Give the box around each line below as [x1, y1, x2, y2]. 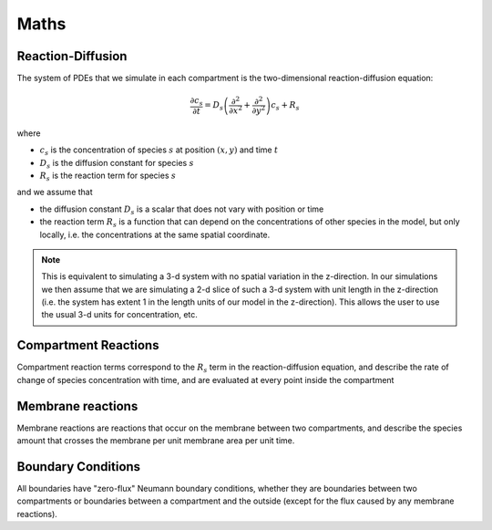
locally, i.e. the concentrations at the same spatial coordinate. [39, 229, 271, 240]
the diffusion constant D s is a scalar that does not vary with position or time [39, 203, 324, 216]
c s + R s [270, 100, 300, 113]
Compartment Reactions [16, 338, 159, 353]
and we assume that [16, 187, 93, 198]
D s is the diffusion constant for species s [39, 157, 195, 171]
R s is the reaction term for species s [39, 170, 177, 182]
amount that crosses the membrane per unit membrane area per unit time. [16, 435, 295, 446]
